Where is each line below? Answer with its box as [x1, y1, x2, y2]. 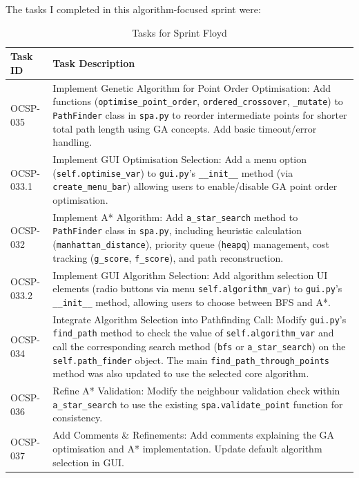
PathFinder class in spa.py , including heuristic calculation [52, 223, 302, 238]
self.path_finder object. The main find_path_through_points [52, 352, 330, 367]
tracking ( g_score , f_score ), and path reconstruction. [52, 250, 284, 265]
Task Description [52, 55, 135, 70]
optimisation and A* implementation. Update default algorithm [52, 441, 322, 455]
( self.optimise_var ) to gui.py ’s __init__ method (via [52, 165, 293, 180]
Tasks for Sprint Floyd [132, 25, 227, 39]
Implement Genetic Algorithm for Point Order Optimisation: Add [52, 80, 331, 95]
